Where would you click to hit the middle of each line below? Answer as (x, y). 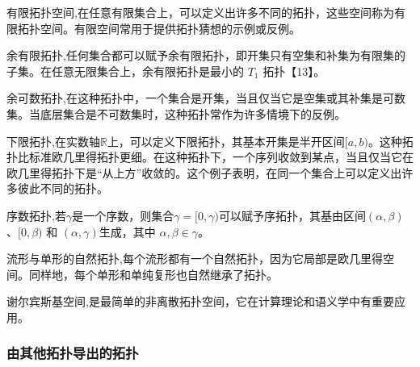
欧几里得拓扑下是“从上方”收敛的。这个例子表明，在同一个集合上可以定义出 (204, 172)
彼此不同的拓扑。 (63, 188)
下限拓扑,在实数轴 (53, 141)
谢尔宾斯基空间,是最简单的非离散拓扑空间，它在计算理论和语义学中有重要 (200, 301)
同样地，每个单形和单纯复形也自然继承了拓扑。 (153, 274)
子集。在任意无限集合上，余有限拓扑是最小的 (125, 71)
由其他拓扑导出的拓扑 (73, 353)
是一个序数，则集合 (123, 215)
